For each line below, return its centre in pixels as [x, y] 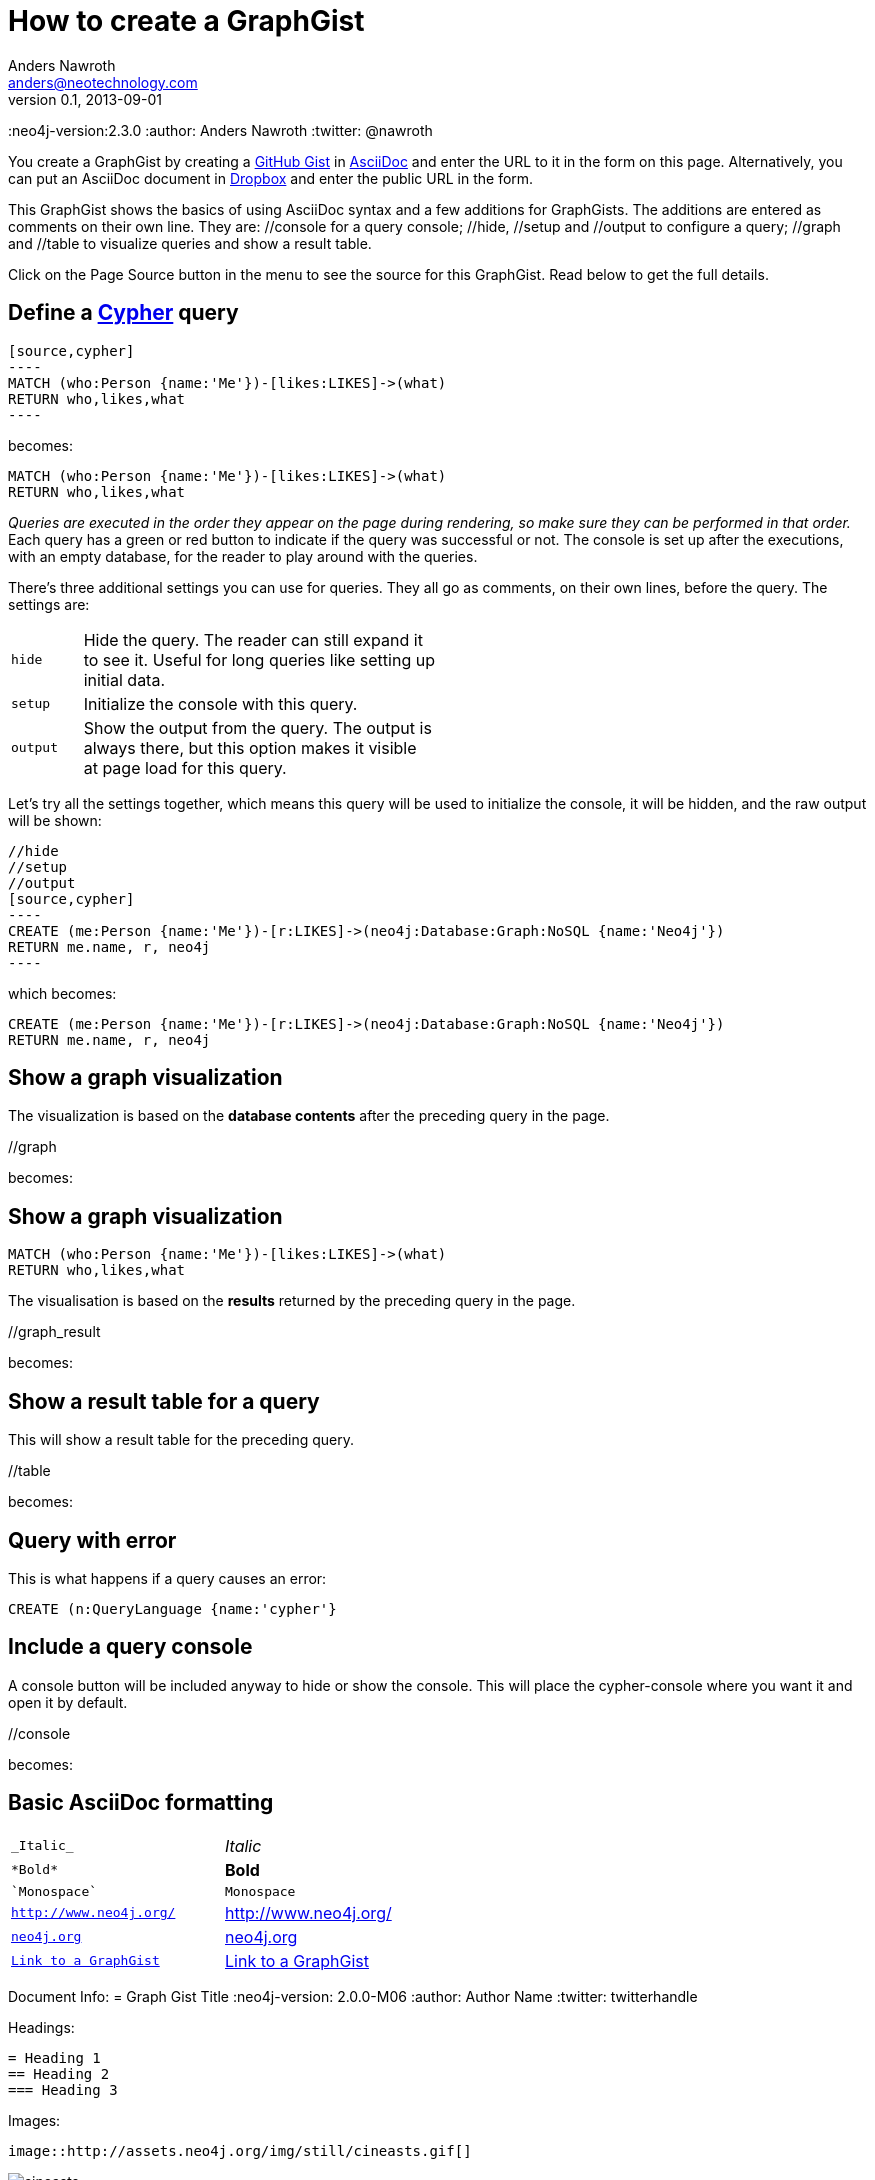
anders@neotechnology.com [103, 82]
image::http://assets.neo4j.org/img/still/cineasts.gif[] [240, 2150]
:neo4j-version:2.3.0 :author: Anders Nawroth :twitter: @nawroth [220, 130]
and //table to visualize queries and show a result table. [190, 243]
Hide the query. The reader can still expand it [253, 639]
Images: [34, 2120]
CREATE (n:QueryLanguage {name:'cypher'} [172, 1608]
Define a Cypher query [123, 313]
